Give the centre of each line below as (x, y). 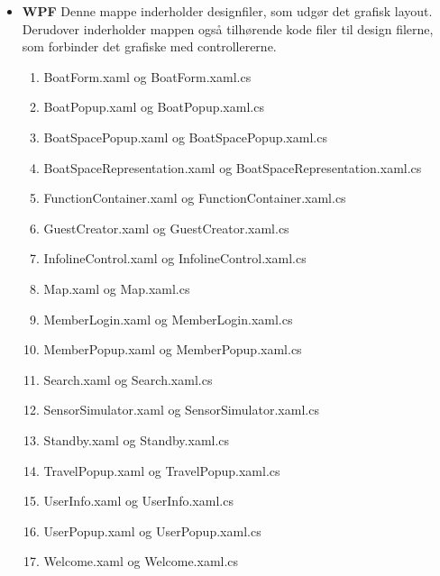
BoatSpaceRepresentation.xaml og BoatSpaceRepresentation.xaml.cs (233, 167)
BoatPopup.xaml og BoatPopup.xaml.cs (154, 107)
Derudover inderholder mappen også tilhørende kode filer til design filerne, (228, 28)
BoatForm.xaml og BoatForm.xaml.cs (147, 76)
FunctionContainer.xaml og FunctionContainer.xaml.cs (195, 198)
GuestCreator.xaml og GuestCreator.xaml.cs (166, 228)
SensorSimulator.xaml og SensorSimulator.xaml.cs (181, 410)
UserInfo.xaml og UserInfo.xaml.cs (138, 501)
